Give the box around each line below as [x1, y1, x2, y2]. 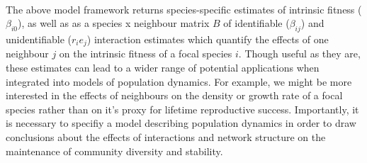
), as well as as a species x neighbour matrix [18, 16, 210, 30]
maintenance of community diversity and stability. [6, 143, 223, 158]
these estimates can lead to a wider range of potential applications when [6, 60, 320, 75]
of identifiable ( [223, 16, 290, 30]
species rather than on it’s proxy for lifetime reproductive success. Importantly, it [6, 101, 359, 116]
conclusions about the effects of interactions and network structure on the [6, 130, 326, 144]
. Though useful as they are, [238, 46, 361, 61]
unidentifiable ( [6, 31, 72, 46]
